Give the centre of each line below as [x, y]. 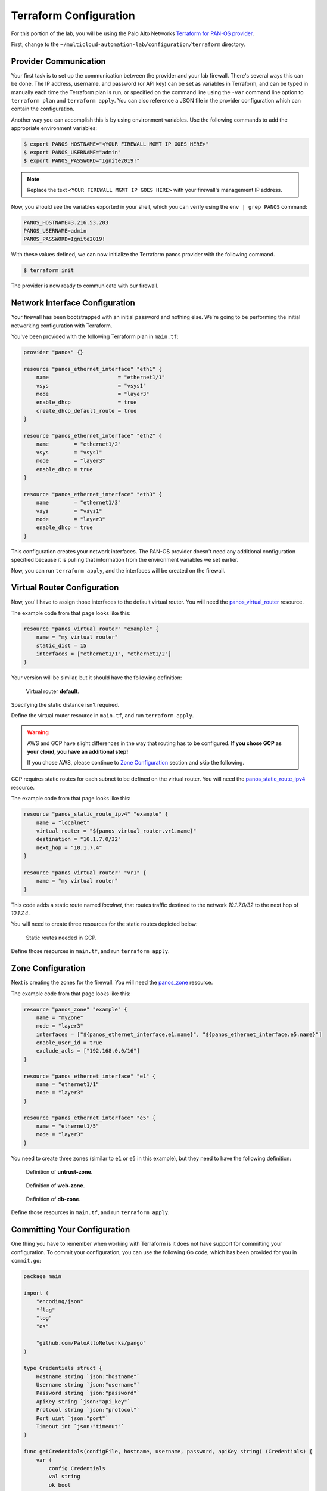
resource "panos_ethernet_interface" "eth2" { [93, 436]
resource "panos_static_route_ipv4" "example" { [96, 814]
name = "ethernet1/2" [79, 444]
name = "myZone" [60, 1017]
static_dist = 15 [61, 645]
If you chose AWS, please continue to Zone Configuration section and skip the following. [136, 763]
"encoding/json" [60, 1301]
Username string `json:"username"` [88, 1385]
